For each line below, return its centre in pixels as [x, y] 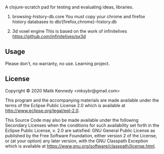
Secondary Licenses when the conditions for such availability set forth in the [82, 125]
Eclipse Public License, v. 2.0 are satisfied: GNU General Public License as [80, 130]
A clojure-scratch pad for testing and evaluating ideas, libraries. [69, 7]
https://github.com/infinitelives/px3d [49, 36]
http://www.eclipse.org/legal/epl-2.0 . [42, 110]
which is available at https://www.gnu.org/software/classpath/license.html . [81, 146]
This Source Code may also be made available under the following [72, 120]
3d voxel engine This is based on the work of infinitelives [70, 31]
